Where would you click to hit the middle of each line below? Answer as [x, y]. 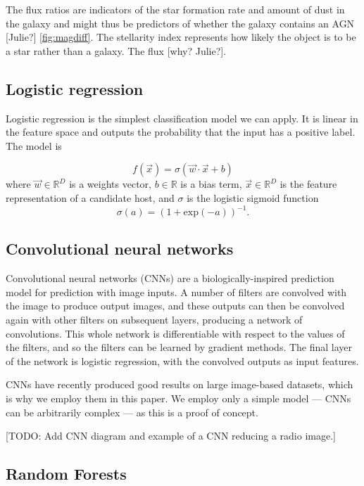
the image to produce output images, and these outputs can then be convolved [175, 306]
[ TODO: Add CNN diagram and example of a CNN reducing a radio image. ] [171, 436]
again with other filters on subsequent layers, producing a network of [154, 320]
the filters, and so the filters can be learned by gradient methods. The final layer [179, 347]
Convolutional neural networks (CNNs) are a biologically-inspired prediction [170, 278]
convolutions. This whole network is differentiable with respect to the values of [175, 333]
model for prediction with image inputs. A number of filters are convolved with [176, 292]
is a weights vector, [110, 184]
